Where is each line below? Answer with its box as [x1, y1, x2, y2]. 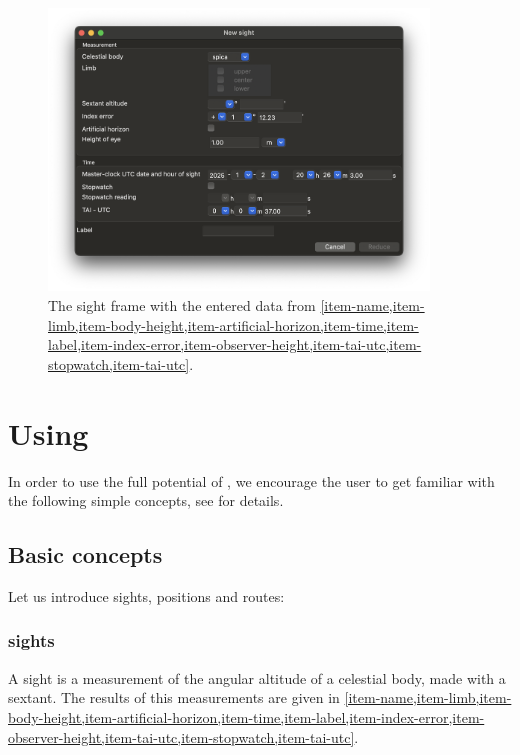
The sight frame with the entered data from [48, 295, 316, 316]
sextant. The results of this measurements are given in [8, 687, 340, 708]
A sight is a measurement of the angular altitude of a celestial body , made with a [8, 667, 506, 688]
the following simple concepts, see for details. [8, 490, 284, 511]
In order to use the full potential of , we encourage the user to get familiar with [8, 470, 495, 491]
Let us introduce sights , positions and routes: [8, 585, 285, 606]
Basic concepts [8, 539, 163, 570]
